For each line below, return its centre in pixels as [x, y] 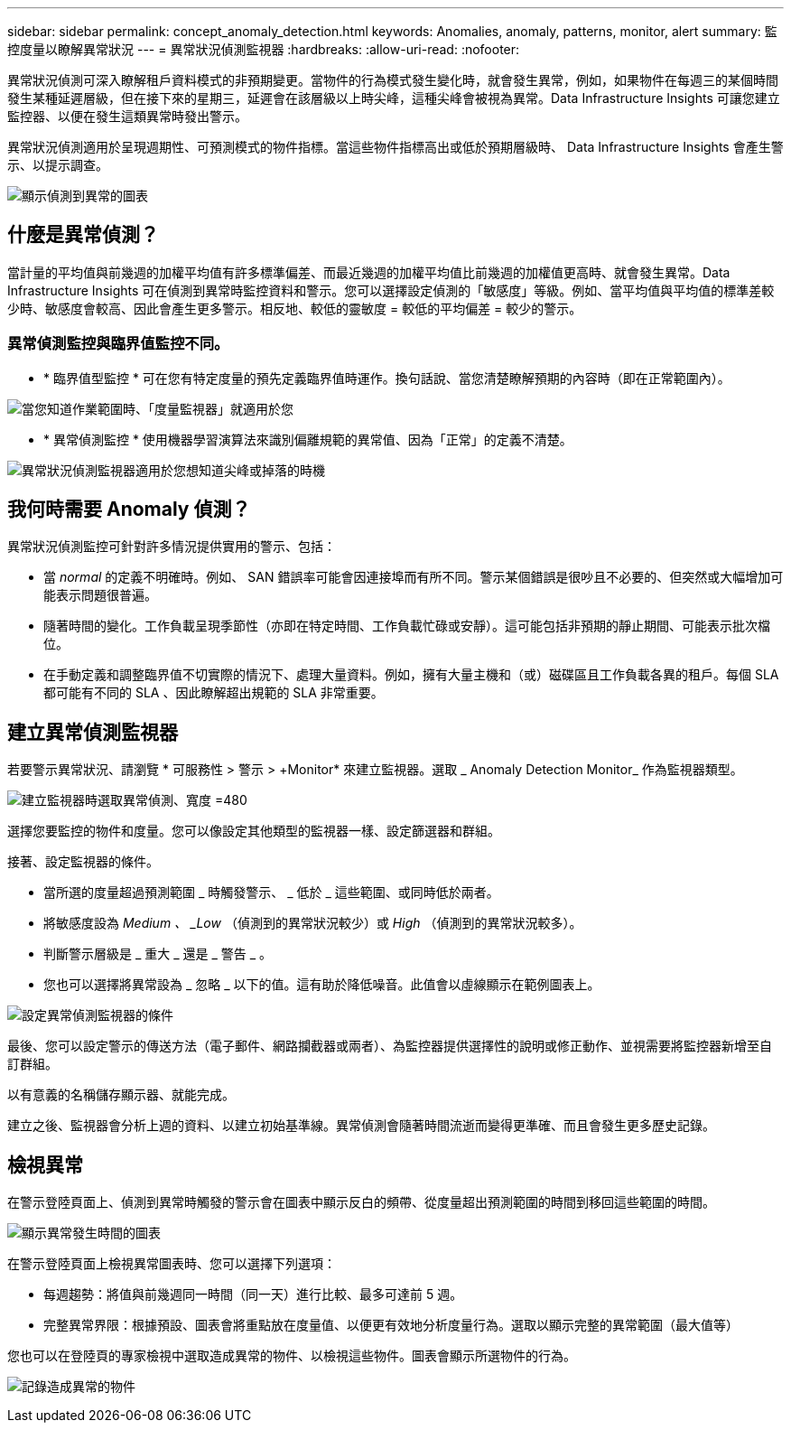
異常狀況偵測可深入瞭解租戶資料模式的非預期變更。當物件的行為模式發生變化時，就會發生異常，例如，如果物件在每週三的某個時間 [393, 80]
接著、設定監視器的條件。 [83, 862]
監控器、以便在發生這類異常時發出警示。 [127, 116]
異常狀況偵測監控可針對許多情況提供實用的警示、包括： [172, 547]
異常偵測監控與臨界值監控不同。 [118, 344]
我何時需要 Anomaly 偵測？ [129, 509]
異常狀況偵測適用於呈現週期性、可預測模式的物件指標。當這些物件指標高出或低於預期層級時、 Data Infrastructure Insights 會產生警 [395, 147]
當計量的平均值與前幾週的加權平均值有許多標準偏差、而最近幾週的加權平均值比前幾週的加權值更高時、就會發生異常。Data [369, 272]
